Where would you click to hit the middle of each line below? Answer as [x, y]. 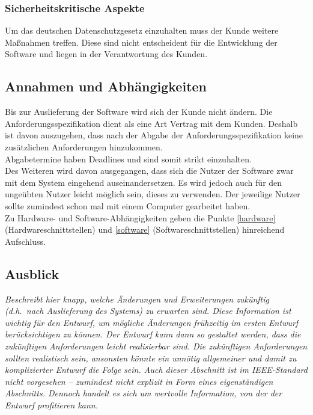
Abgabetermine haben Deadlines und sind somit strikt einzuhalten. [128, 158]
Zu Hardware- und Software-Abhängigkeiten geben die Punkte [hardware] [140, 217]
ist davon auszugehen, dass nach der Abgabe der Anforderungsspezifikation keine [154, 135]
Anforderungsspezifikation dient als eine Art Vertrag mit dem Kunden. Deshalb [151, 123]
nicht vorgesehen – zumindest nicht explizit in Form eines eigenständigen [139, 381]
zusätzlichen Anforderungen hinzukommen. [84, 146]
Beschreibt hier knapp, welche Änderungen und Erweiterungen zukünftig [137, 299]
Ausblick [32, 273]
